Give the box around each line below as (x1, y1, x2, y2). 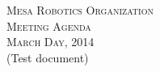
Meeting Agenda (6, 17, 91, 34)
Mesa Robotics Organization (6, 2, 154, 18)
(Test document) (6, 49, 89, 66)
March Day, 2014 (6, 33, 95, 50)
